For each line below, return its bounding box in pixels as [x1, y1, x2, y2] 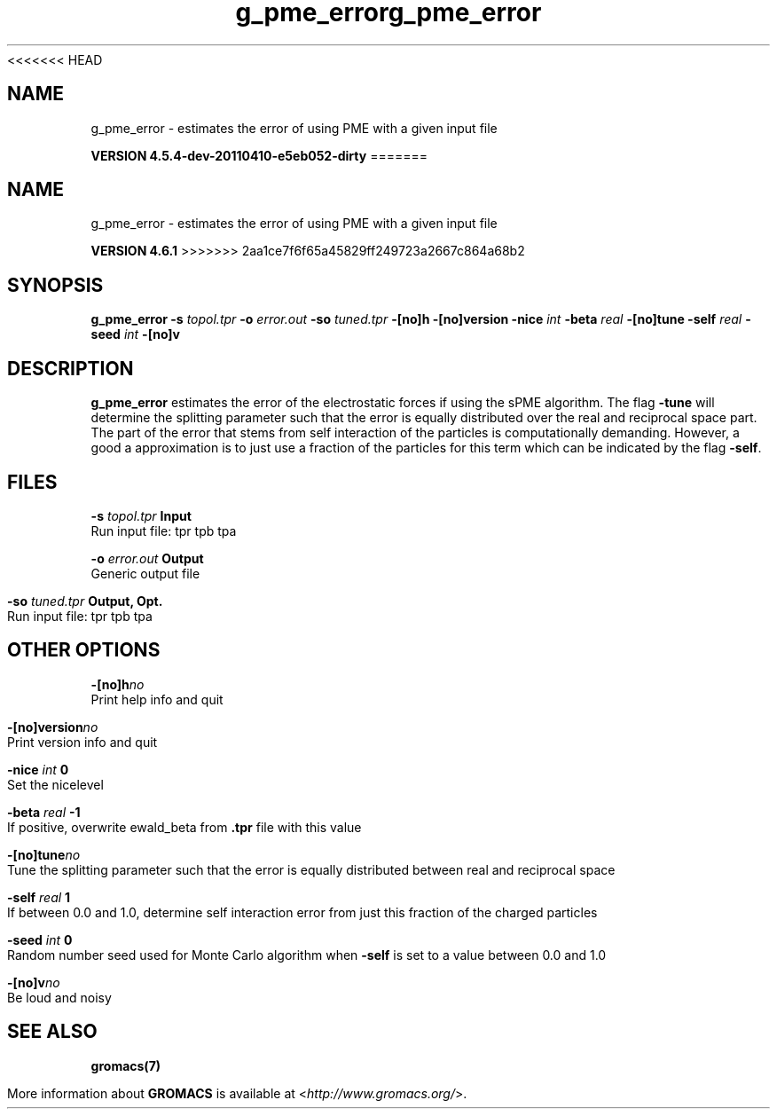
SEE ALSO [7, 1020, 98, 1043]
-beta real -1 [7, 804, 81, 820]
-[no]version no [7, 719, 98, 735]
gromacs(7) [90, 1057, 161, 1073]
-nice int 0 [7, 761, 69, 777]
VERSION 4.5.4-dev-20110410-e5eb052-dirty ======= [90, 147, 428, 163]
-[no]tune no [7, 846, 81, 862]
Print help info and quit [90, 691, 224, 707]
